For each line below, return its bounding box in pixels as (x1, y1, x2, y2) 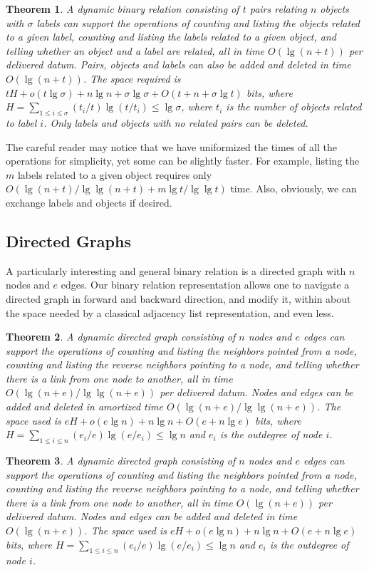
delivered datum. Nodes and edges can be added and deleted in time (6, 509, 298, 524)
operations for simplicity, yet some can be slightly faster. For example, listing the (6, 153, 360, 168)
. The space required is (83, 71, 181, 85)
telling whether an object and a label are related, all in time (6, 43, 265, 58)
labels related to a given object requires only (17, 167, 212, 182)
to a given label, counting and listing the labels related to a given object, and (6, 29, 336, 44)
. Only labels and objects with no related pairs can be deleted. (43, 115, 308, 130)
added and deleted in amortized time (6, 399, 163, 414)
